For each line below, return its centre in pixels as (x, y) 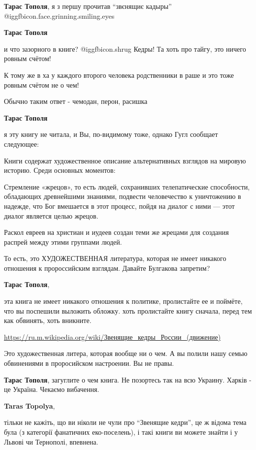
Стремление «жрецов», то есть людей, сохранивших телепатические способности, (127, 186)
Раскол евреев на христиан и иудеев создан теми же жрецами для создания (116, 232)
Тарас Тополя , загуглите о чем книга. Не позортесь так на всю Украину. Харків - (128, 379)
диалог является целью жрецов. (51, 215)
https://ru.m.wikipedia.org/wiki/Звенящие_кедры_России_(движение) (112, 337)
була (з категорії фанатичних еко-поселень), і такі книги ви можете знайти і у (121, 432)
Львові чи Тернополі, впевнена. (51, 441)
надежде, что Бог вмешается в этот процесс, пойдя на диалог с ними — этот (119, 206)
